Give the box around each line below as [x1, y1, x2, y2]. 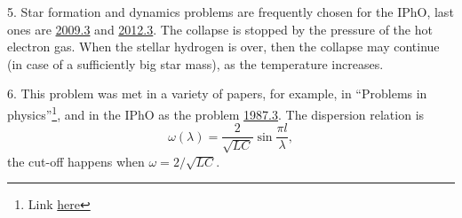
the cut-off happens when [7, 152, 145, 170]
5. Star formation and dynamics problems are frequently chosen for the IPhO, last [7, 3, 454, 20]
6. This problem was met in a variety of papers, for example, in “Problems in [7, 84, 427, 103]
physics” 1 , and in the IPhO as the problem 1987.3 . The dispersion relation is [7, 102, 425, 123]
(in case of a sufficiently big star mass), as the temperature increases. [7, 54, 384, 73]
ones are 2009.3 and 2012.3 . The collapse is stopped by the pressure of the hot [7, 19, 433, 38]
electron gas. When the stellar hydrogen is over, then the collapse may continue [7, 37, 440, 56]
